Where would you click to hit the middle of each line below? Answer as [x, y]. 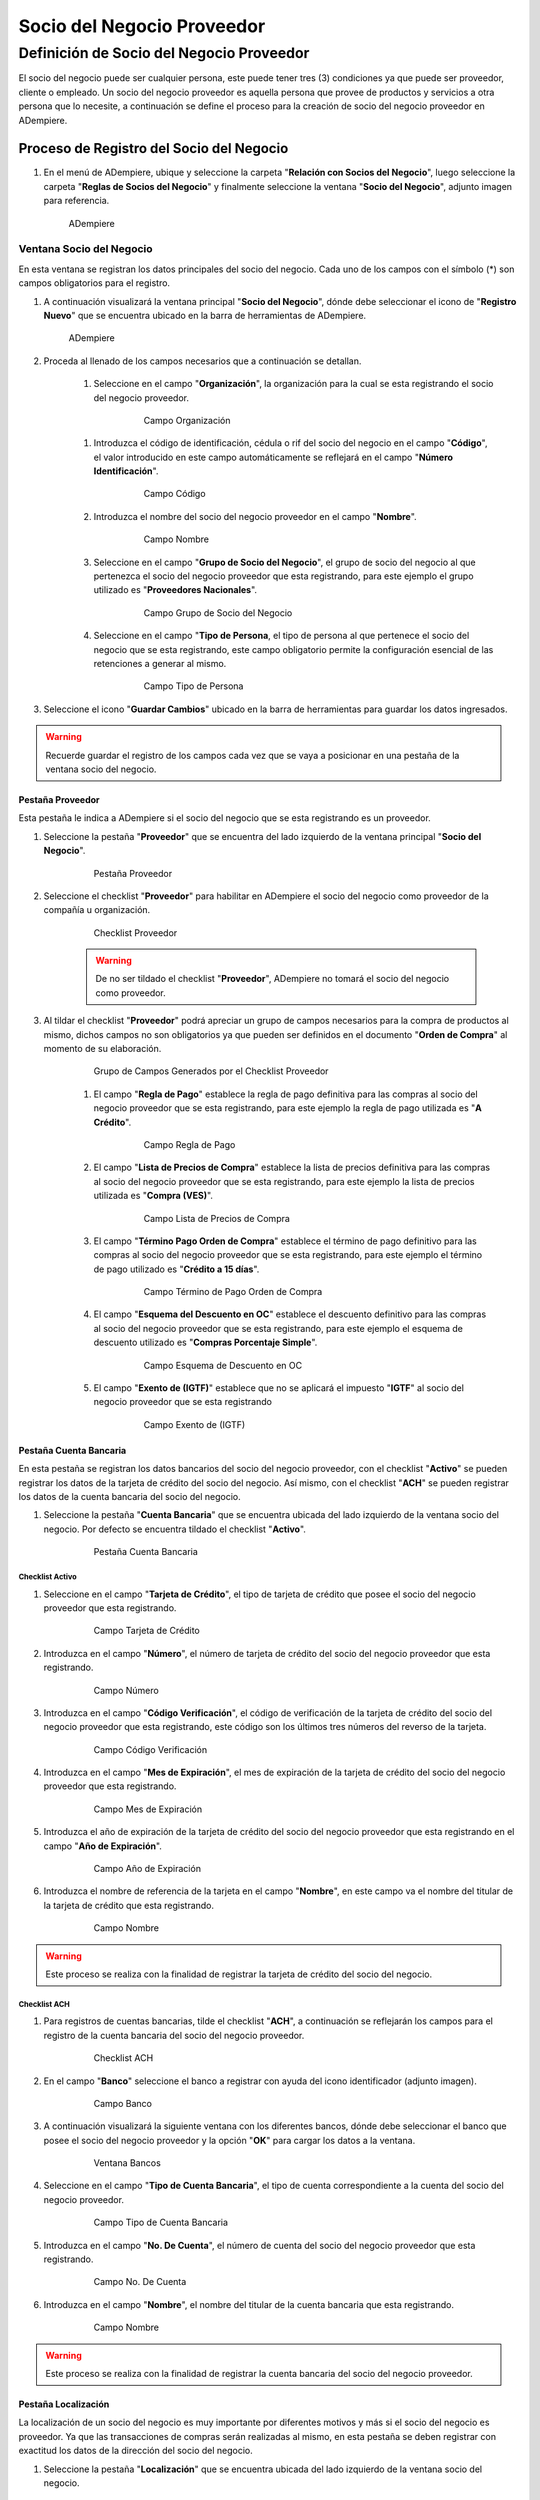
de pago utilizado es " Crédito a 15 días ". [176, 1269]
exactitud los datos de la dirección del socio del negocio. [136, 2451]
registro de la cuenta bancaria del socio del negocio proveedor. [174, 2035]
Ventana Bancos [127, 2163]
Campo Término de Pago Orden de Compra [233, 1292]
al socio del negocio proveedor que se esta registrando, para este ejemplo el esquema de [278, 1328]
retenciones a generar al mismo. [160, 663]
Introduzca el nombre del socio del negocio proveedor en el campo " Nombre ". [255, 516]
